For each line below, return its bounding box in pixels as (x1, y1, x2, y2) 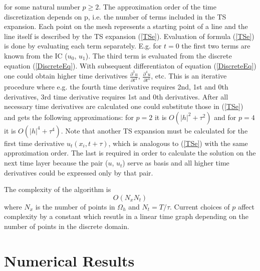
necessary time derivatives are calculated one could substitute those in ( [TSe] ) (4, 101, 243, 111)
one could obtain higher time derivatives (4, 70, 128, 81)
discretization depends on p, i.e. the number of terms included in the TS (4, 11, 226, 21)
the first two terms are (181, 40, 250, 51)
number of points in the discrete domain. (4, 221, 129, 231)
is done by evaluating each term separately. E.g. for (4, 40, 162, 51)
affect (237, 201, 254, 211)
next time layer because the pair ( (4, 157, 108, 168)
